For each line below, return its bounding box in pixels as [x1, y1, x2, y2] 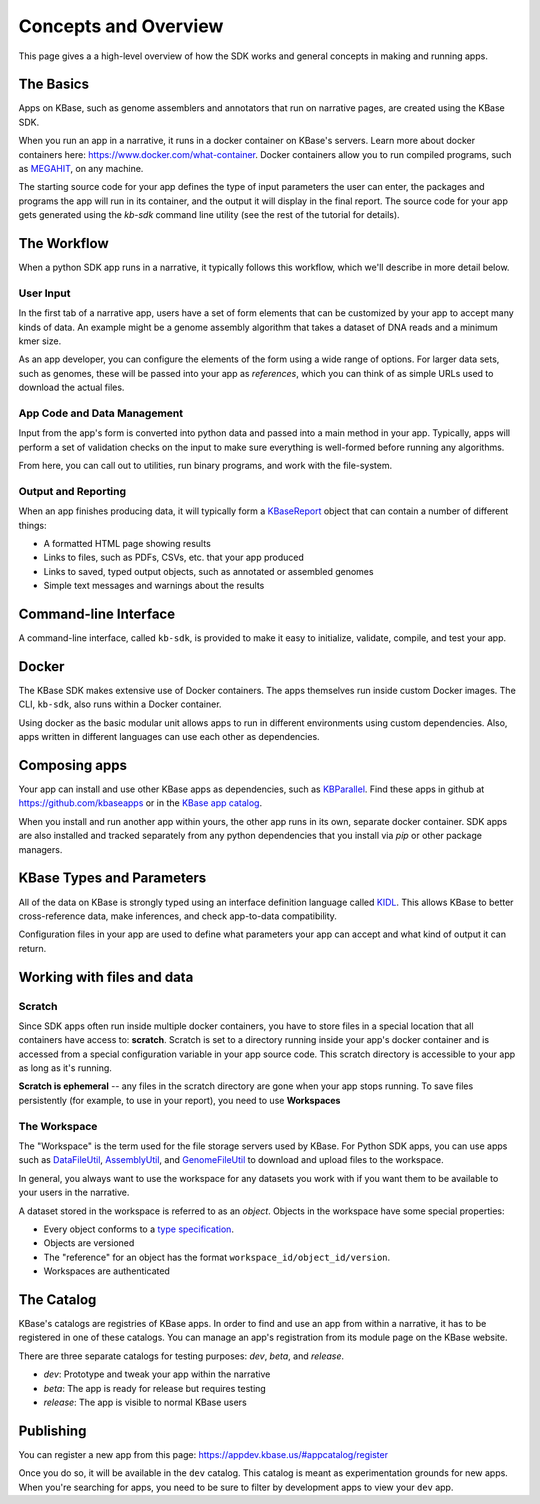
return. [18, 942, 47, 954]
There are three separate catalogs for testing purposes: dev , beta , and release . [18, 1350, 345, 1362]
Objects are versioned [43, 1237, 135, 1249]
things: [18, 519, 47, 531]
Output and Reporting [18, 484, 127, 498]
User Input [18, 286, 71, 300]
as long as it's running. [18, 1062, 112, 1074]
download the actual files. [18, 381, 125, 394]
